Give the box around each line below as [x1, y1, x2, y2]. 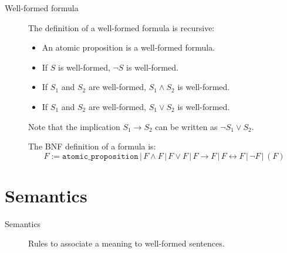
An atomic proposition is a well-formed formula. [42, 41, 215, 54]
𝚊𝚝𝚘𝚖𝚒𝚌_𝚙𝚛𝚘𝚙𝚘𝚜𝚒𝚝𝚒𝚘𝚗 [62, 152, 139, 161]
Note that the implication [28, 120, 120, 132]
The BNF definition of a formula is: [28, 140, 156, 152]
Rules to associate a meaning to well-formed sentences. [28, 237, 225, 249]
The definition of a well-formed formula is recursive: [28, 21, 215, 34]
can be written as [155, 120, 218, 132]
